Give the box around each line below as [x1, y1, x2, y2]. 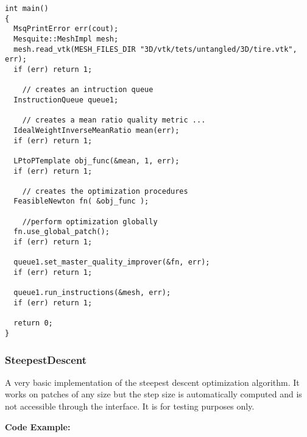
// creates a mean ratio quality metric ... [22, 116, 206, 125]
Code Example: [5, 420, 71, 433]
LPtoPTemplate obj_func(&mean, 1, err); [13, 156, 180, 165]
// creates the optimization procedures [22, 187, 188, 196]
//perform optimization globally [22, 217, 158, 226]
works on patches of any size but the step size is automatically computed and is [5, 388, 302, 400]
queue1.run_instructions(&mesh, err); [13, 288, 171, 297]
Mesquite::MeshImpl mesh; [13, 34, 119, 43]
